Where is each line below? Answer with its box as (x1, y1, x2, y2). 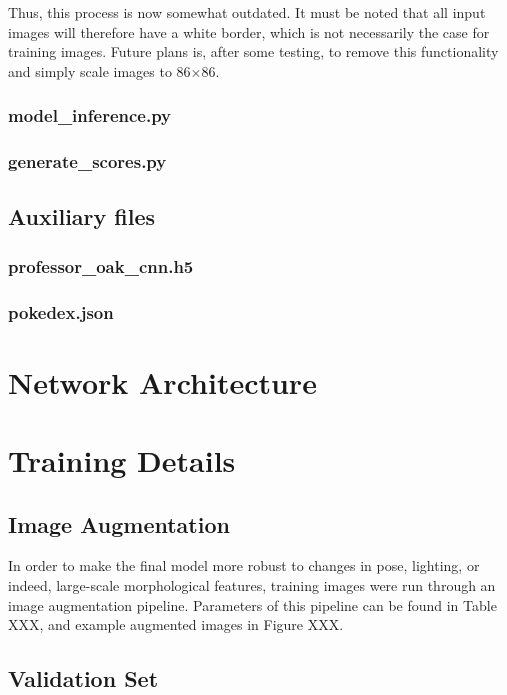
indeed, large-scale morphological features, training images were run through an (8, 575, 496, 596)
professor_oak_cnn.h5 (8, 253, 194, 278)
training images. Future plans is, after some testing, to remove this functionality (8, 41, 499, 62)
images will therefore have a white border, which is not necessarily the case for (8, 21, 490, 42)
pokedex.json (8, 299, 114, 324)
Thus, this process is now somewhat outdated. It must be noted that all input (8, 2, 486, 22)
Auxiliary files (8, 201, 156, 232)
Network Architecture (8, 361, 317, 402)
